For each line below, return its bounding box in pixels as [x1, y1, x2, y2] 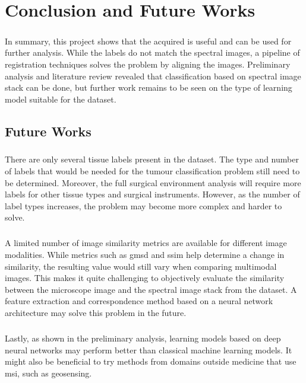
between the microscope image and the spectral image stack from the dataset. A [5, 283, 297, 295]
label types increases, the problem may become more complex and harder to [5, 199, 282, 212]
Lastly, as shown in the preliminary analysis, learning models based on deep [5, 331, 281, 344]
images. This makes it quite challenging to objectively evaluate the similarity [5, 272, 285, 284]
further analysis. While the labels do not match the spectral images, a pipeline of [5, 46, 300, 59]
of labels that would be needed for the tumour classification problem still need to [5, 165, 300, 177]
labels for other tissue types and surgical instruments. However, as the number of [5, 188, 300, 200]
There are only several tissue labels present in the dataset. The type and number [5, 153, 299, 165]
